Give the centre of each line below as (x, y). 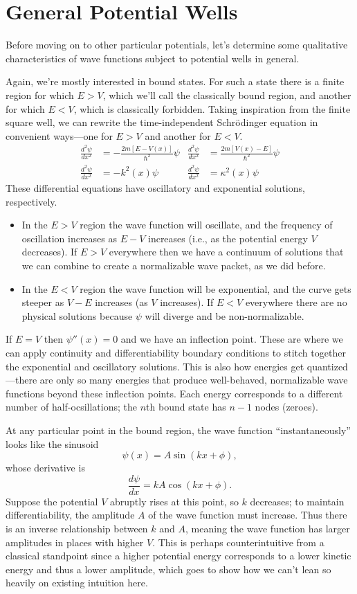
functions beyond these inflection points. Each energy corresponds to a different (174, 393)
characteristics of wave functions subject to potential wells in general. (153, 58)
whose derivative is (45, 468)
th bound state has (186, 407)
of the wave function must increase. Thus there (248, 515)
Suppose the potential (52, 501)
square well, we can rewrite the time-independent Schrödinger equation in (162, 122)
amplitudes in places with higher (75, 542)
